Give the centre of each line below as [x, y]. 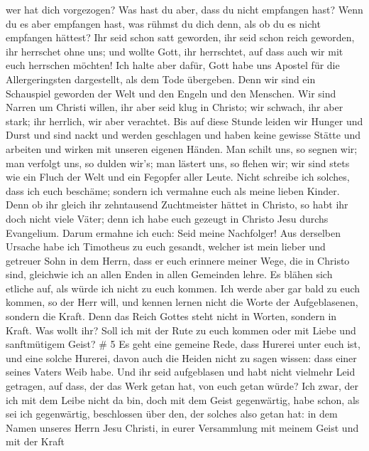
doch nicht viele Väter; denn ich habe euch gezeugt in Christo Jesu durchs [167, 218]
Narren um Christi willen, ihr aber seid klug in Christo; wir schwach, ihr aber [175, 107]
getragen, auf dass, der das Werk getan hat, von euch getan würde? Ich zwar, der [182, 386]
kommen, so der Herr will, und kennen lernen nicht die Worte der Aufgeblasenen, [182, 302]
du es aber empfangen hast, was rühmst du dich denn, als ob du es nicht [163, 23]
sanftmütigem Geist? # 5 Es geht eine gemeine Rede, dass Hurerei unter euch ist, [183, 344]
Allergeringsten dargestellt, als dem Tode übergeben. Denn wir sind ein [161, 79]
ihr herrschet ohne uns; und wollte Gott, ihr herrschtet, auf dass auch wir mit [175, 51]
